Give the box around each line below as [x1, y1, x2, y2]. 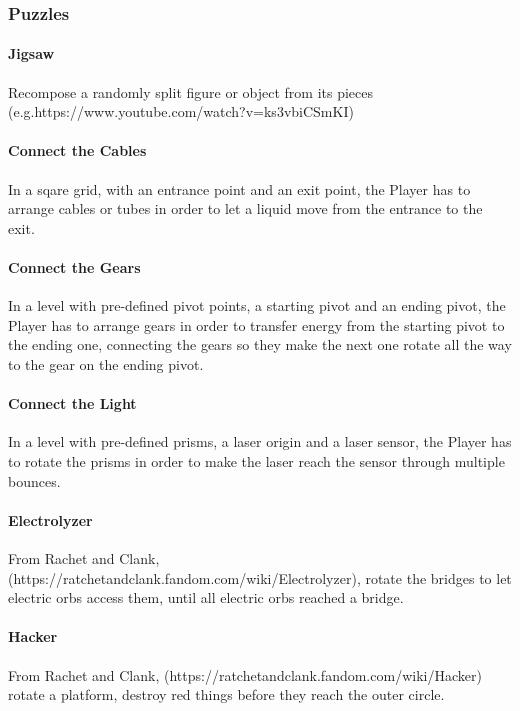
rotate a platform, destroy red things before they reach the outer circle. [8, 684, 445, 705]
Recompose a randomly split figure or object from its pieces [8, 81, 374, 102]
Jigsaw [8, 43, 55, 64]
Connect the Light [8, 393, 137, 414]
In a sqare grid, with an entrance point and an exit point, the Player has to [8, 178, 471, 199]
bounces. [8, 470, 61, 491]
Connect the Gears [8, 257, 141, 277]
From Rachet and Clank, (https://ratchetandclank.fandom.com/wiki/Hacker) [8, 664, 482, 685]
